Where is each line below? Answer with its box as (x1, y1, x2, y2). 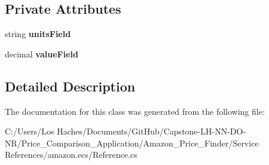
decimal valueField (5, 47, 78, 60)
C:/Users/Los (5, 125, 54, 137)
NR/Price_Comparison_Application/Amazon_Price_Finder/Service (5, 136, 259, 149)
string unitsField (5, 27, 71, 40)
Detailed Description (5, 77, 136, 95)
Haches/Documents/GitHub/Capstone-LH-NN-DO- (57, 125, 246, 137)
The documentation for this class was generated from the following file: (5, 105, 265, 117)
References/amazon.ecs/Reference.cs (5, 148, 137, 161)
